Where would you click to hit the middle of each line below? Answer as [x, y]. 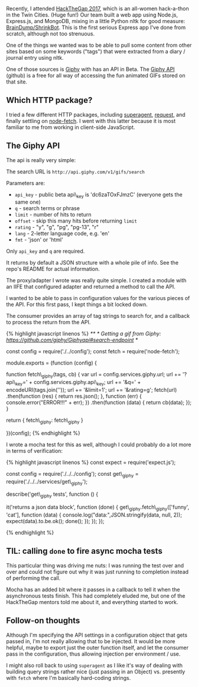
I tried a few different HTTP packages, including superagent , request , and [96, 114]
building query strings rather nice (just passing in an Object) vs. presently [96, 672]
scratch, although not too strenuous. [51, 34]
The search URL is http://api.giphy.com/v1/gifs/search [75, 172]
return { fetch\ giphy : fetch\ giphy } [45, 421]
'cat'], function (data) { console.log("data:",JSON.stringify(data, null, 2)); [94, 515]
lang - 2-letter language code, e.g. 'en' [62, 234]
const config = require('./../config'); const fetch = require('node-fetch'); [93, 351]
